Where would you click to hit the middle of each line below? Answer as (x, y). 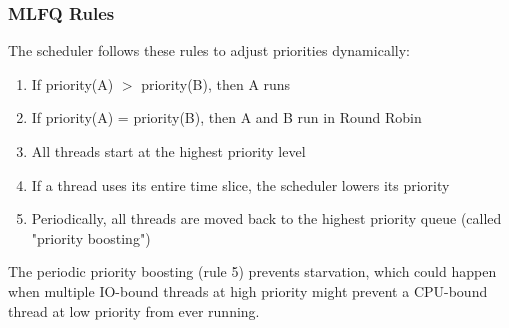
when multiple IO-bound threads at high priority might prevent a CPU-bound (248, 290)
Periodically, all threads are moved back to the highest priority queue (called (266, 218)
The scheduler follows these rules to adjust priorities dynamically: (209, 50)
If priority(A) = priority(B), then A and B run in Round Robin (226, 117)
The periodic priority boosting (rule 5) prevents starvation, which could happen (252, 271)
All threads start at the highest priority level (168, 151)
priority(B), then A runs (216, 83)
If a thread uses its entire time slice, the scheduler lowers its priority (240, 184)
